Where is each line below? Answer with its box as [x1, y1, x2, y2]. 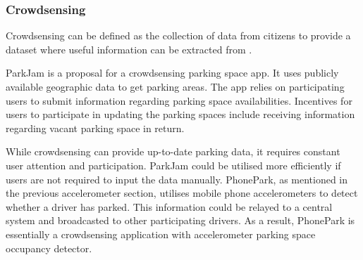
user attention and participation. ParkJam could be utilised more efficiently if [6, 157, 341, 172]
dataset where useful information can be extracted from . [6, 41, 252, 56]
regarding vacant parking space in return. [6, 120, 185, 135]
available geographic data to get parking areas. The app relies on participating [6, 79, 345, 93]
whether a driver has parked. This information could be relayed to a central [6, 199, 333, 214]
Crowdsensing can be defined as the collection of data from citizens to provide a [6, 28, 351, 43]
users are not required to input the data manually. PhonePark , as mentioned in [6, 171, 348, 186]
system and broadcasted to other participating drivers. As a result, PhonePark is [6, 213, 355, 228]
